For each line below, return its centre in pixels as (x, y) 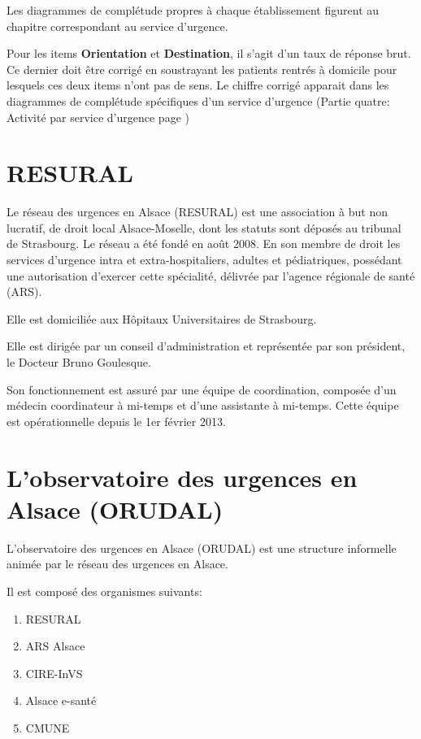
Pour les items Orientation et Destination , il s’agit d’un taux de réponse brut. (209, 53)
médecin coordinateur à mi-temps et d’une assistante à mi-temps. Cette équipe (203, 405)
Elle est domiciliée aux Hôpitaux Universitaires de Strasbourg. (162, 318)
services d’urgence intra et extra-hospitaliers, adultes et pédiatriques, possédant (204, 260)
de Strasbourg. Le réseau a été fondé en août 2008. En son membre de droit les (204, 243)
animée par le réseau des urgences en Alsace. (117, 564)
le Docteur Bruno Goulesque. (79, 362)
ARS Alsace (55, 646)
